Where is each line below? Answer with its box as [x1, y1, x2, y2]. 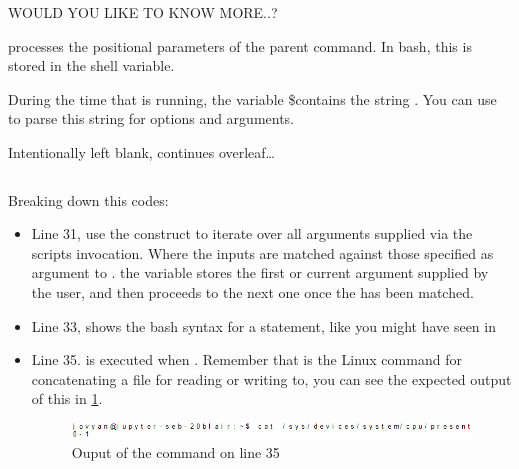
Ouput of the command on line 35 [71, 441, 280, 462]
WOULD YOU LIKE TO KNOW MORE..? [8, 2, 278, 22]
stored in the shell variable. [8, 55, 175, 76]
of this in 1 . [31, 388, 103, 409]
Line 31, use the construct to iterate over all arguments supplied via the [31, 223, 473, 244]
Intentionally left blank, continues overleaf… [8, 141, 275, 162]
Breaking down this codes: [8, 189, 169, 210]
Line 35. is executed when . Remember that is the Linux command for [31, 349, 462, 370]
